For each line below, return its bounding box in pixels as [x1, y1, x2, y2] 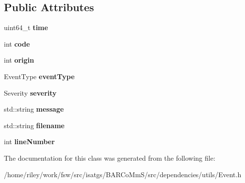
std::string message [4, 104, 64, 114]
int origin [4, 55, 35, 65]
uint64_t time [4, 22, 48, 33]
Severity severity [4, 87, 57, 98]
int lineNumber [4, 136, 55, 147]
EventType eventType [4, 71, 75, 81]
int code [4, 38, 30, 49]
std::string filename [4, 120, 65, 130]
